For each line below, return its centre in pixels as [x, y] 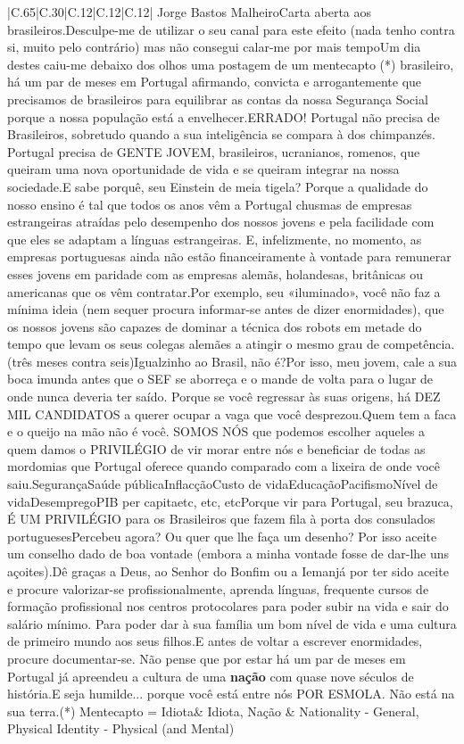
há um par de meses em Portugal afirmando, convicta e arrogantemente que [215, 82]
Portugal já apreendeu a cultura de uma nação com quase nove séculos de [211, 676]
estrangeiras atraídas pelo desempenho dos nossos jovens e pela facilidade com [221, 222]
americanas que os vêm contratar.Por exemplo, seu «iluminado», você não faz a [224, 291]
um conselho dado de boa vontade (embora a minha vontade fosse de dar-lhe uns [228, 554]
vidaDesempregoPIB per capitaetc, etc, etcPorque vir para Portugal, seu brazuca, [230, 501]
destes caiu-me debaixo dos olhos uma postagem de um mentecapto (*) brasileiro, [231, 64]
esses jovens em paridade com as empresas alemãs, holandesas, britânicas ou [215, 273]
